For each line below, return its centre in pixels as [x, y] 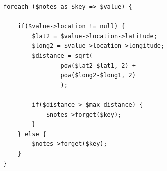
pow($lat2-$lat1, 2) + [98, 66]
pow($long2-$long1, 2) [98, 76]
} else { [32, 134]
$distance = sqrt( [62, 56]
